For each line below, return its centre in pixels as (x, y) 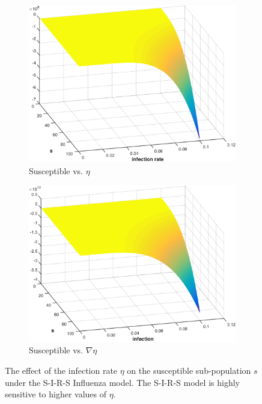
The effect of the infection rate (61, 370)
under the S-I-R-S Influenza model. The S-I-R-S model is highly (122, 382)
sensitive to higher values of (56, 394)
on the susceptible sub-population (189, 370)
